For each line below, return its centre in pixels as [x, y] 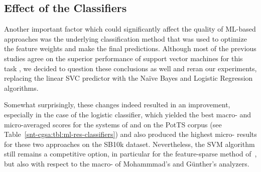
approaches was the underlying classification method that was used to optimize [125, 38]
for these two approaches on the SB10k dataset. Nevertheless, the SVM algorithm [129, 144]
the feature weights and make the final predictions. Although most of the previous [130, 48]
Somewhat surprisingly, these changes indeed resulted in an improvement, [117, 105]
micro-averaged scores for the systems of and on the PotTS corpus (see [113, 124]
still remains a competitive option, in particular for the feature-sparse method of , [130, 154]
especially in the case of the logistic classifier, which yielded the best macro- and [128, 114]
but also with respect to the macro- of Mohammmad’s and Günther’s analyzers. [127, 163]
